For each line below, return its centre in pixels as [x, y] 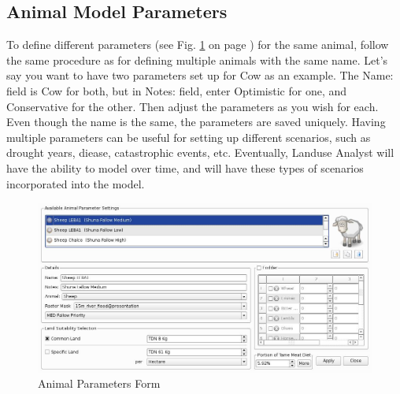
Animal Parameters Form [99, 383]
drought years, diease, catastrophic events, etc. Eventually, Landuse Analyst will [200, 152]
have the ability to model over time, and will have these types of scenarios [185, 167]
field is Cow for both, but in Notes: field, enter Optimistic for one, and [177, 90]
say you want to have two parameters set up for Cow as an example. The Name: [200, 75]
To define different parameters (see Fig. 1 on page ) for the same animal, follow [198, 45]
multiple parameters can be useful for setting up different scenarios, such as [189, 137]
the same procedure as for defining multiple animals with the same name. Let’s [197, 59]
